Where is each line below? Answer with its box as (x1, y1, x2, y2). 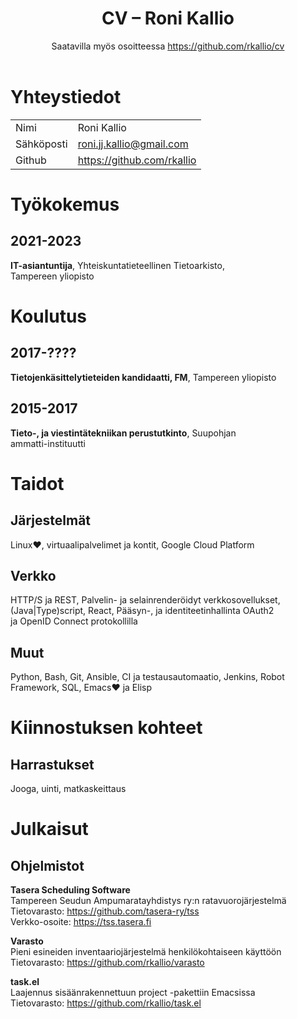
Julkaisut (10, 818, 89, 841)
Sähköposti (15, 137, 68, 151)
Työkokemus (10, 193, 120, 216)
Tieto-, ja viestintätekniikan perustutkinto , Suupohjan (10, 427, 237, 439)
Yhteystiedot (10, 85, 122, 108)
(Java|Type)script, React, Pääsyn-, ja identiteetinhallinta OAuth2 (10, 605, 275, 617)
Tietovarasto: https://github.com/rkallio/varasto (10, 957, 205, 969)
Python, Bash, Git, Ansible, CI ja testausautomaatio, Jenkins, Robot (10, 671, 285, 683)
